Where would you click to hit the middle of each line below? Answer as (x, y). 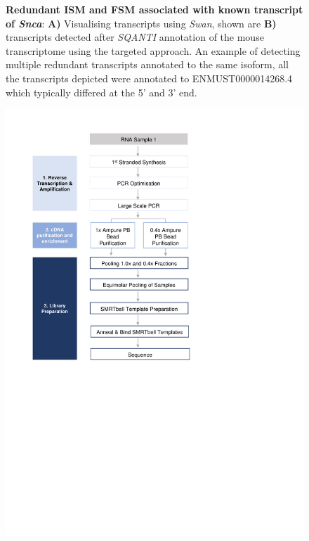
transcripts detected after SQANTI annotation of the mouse (135, 37)
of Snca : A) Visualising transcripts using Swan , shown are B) (141, 23)
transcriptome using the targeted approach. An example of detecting (153, 50)
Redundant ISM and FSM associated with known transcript (154, 9)
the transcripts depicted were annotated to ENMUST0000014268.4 (149, 78)
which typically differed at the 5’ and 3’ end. (101, 92)
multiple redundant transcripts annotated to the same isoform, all (147, 64)
